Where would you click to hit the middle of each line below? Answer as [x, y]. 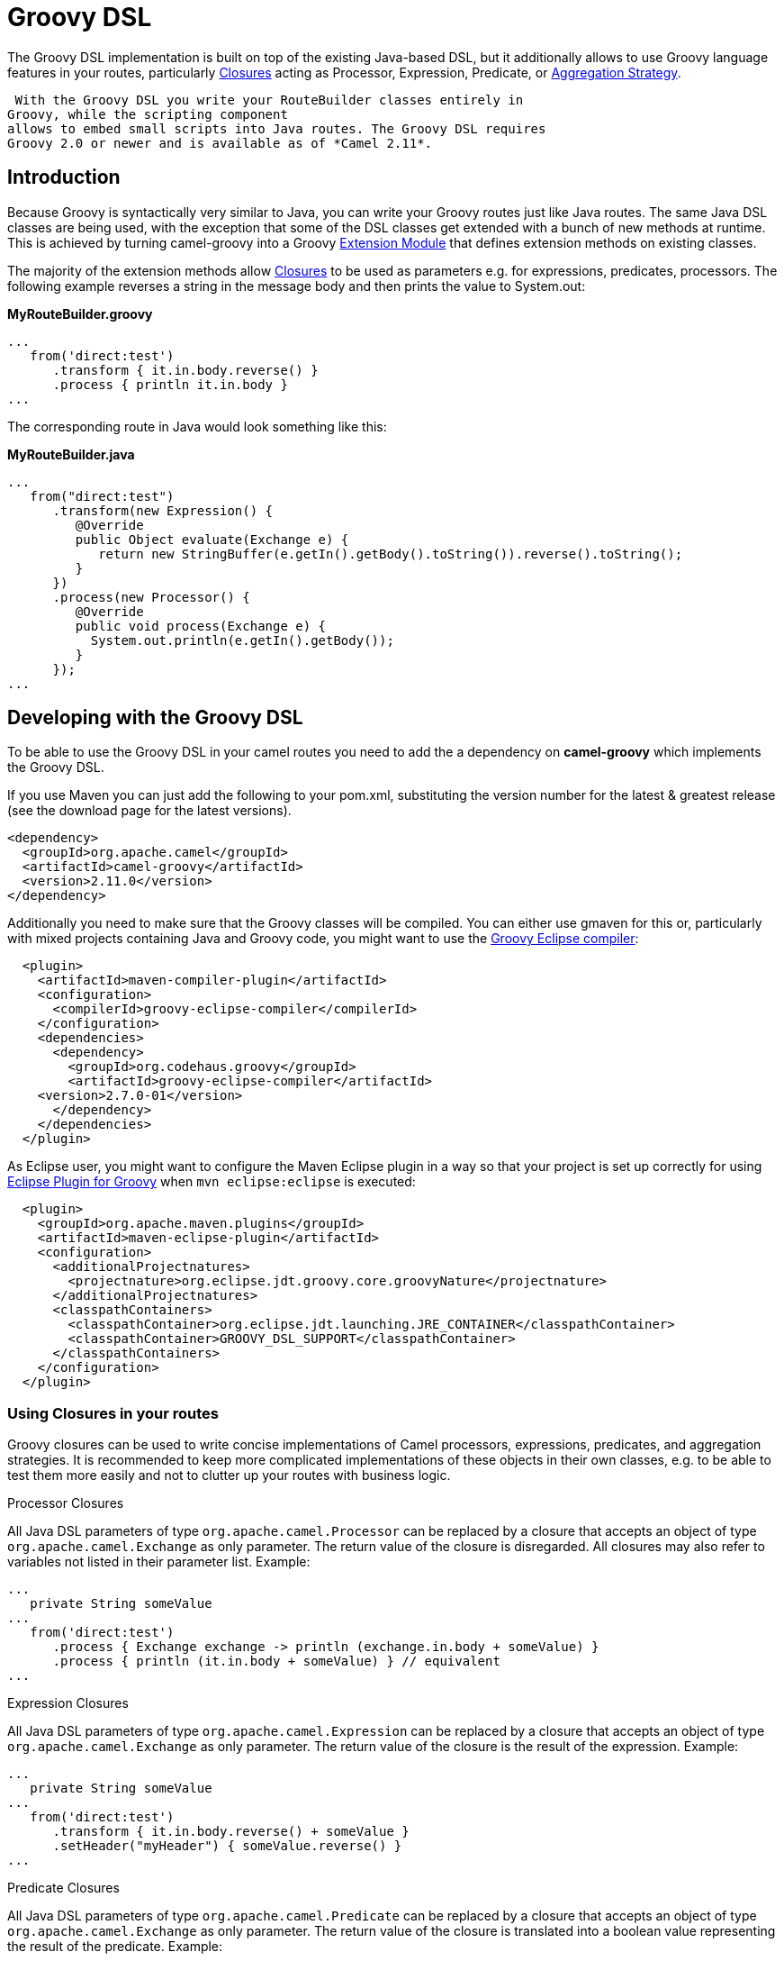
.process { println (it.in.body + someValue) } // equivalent [276, 1661]
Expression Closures [68, 1703]
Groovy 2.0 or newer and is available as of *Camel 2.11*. [220, 143]
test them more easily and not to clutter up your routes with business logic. [229, 1475]
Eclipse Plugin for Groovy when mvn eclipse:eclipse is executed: [212, 1182]
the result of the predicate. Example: [115, 1947]
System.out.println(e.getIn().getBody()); [242, 640]
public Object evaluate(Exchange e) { [212, 539]
